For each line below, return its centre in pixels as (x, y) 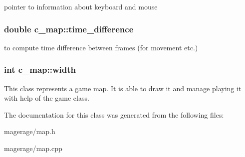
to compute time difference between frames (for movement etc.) (101, 47)
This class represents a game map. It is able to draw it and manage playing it (123, 88)
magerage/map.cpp (33, 148)
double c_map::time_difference (69, 29)
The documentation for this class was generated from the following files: (114, 114)
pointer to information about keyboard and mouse (81, 6)
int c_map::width (40, 70)
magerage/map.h (30, 131)
